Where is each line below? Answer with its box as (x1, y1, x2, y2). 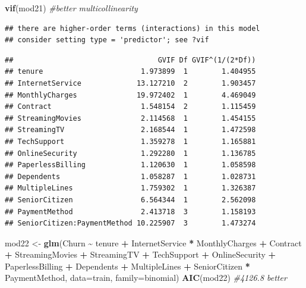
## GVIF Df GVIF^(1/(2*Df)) (5, 55, 256, 64)
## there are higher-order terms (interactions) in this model (5, 24, 260, 33)
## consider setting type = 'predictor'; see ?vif (5, 36, 209, 45)
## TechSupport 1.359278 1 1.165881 (5, 137, 256, 146)
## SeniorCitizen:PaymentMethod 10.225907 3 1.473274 (5, 219, 256, 228)
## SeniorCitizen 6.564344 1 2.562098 (5, 195, 256, 204)
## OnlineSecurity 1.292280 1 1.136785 (5, 149, 256, 158)
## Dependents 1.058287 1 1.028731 (5, 172, 256, 181)
